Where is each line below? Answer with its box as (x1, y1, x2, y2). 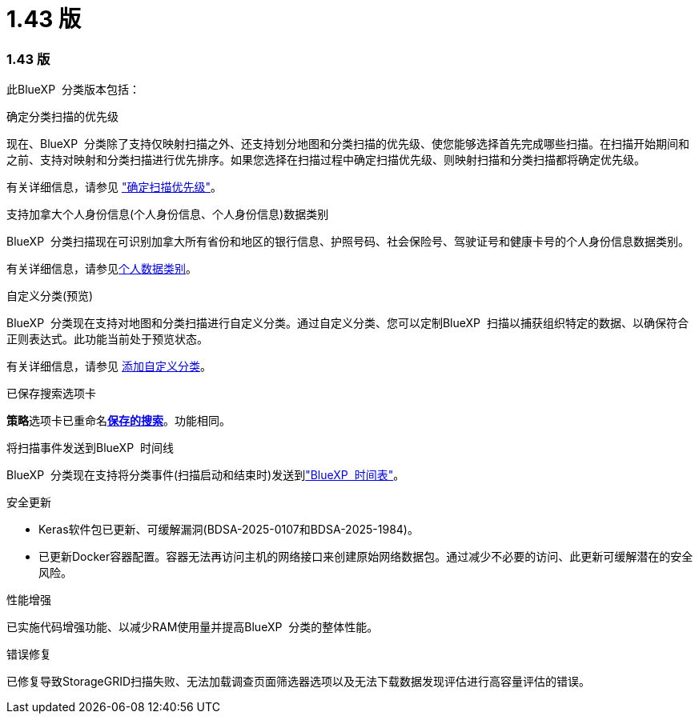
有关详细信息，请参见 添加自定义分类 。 (6, 359, 211, 374)
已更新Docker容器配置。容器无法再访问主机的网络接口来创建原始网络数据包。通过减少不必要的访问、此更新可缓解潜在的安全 (38, 550, 693, 564)
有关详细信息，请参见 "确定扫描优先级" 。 (6, 180, 222, 194)
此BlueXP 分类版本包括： (6, 82, 140, 97)
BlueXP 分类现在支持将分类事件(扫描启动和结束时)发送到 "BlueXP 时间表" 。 (6, 468, 405, 482)
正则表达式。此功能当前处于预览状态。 (6, 332, 208, 346)
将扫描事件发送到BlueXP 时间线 (6, 441, 174, 455)
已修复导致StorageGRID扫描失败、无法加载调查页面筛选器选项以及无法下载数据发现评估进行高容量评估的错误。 (6, 674, 591, 689)
